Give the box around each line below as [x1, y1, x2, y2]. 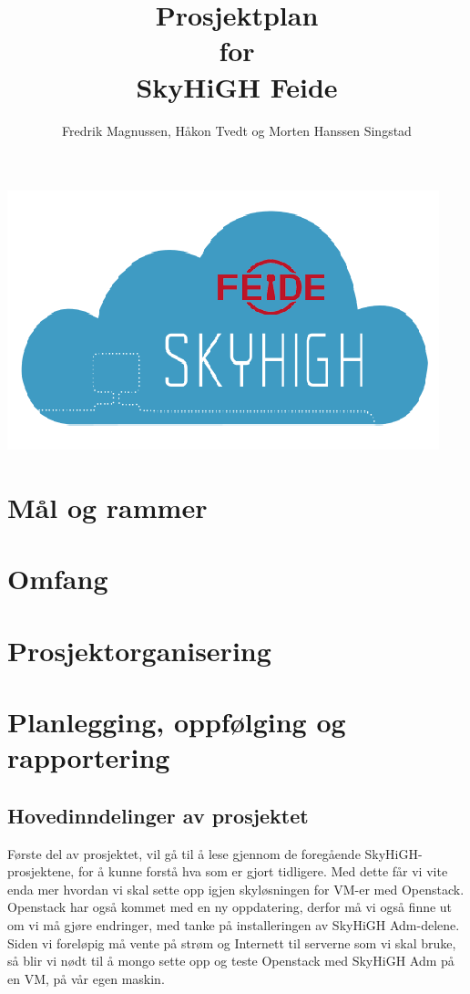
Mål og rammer [7, 488, 208, 525]
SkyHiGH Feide [136, 67, 338, 105]
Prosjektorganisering [7, 631, 271, 668]
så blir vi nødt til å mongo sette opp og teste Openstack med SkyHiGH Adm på [7, 951, 455, 970]
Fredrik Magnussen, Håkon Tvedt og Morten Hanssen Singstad [62, 120, 412, 140]
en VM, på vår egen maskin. [7, 968, 165, 988]
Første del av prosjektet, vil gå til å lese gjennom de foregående [7, 844, 361, 863]
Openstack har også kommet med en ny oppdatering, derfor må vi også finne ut [7, 897, 453, 916]
